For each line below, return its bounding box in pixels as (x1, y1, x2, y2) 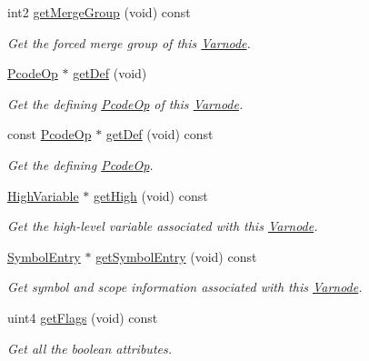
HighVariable (7, 186, 79, 205)
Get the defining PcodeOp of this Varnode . (7, 94, 244, 113)
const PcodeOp (7, 125, 92, 144)
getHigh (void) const (93, 186, 208, 205)
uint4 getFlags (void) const (7, 307, 158, 326)
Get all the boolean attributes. (7, 338, 172, 357)
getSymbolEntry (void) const (95, 246, 257, 266)
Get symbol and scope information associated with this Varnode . (7, 277, 363, 296)
